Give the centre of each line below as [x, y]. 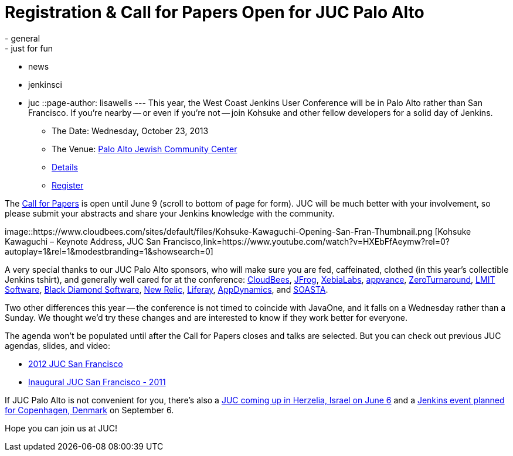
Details [65, 167]
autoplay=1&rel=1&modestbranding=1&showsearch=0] [109, 251]
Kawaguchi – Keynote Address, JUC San [83, 241]
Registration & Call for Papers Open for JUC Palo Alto [215, 12]
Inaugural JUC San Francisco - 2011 [97, 382]
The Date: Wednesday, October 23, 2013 [130, 131]
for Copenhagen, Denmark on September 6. [89, 410]
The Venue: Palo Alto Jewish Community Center [145, 149]
